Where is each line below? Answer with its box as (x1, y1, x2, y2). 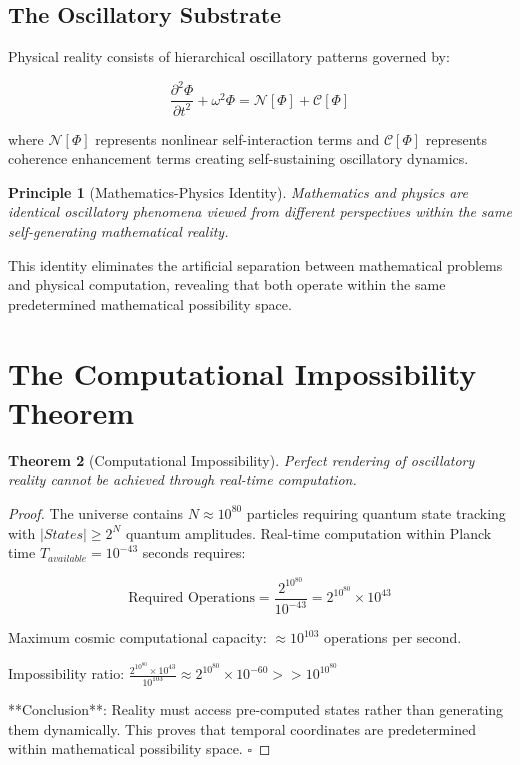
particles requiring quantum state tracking (246, 502, 506, 523)
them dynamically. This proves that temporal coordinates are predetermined (8, 718, 476, 739)
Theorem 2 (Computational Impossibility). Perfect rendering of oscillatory (8, 449, 475, 470)
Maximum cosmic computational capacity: (8, 627, 267, 648)
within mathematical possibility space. (8, 738, 243, 759)
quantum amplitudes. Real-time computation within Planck (125, 522, 492, 543)
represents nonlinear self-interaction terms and (95, 128, 380, 149)
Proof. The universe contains (8, 502, 184, 523)
